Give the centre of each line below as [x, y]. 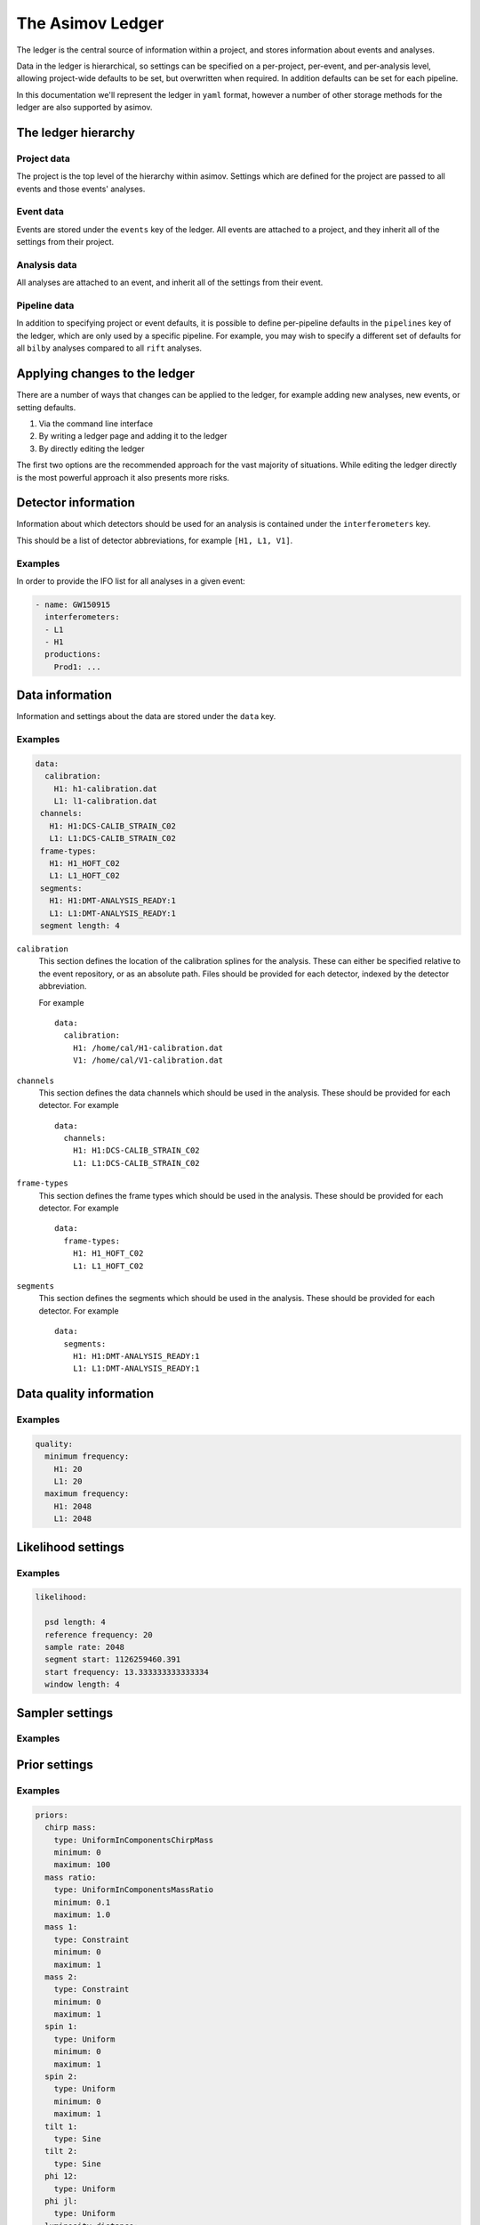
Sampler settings [65, 1713]
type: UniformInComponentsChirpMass [133, 1840]
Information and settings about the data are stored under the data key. [146, 716]
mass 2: [61, 1977]
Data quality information [85, 1394]
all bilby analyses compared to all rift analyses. [109, 348]
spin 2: [61, 2077]
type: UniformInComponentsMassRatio [133, 1890]
